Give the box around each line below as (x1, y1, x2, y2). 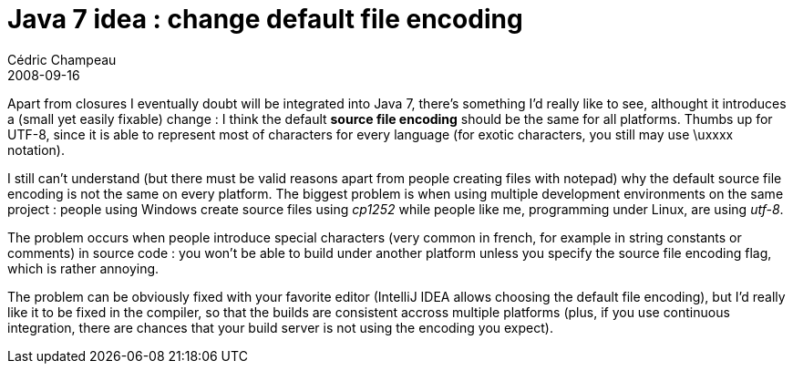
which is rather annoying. (7, 260, 160, 276)
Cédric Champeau (7, 51, 117, 67)
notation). (7, 141, 65, 158)
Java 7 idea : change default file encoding (7, 4, 523, 35)
